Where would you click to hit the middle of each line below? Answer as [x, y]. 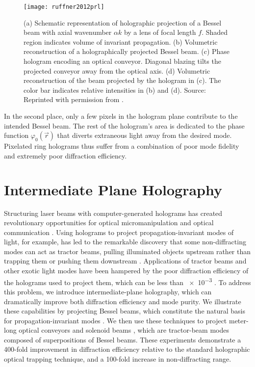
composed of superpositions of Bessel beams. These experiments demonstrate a [123, 339]
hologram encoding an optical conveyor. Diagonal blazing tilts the [122, 61]
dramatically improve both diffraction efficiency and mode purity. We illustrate [123, 301]
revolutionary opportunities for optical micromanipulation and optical [109, 223]
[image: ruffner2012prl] [64, 7]
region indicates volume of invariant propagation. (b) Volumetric [121, 41]
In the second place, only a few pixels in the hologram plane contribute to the [121, 116]
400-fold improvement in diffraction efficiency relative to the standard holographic [127, 349]
